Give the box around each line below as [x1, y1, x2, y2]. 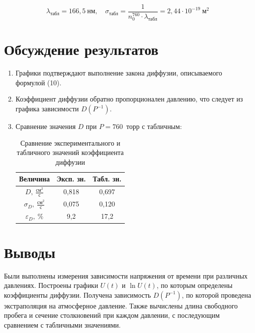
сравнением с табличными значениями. [4, 320, 121, 330]
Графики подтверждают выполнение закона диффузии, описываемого [15, 68, 223, 78]
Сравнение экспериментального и [20, 137, 120, 148]
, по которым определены [156, 280, 233, 290]
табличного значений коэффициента [17, 147, 124, 157]
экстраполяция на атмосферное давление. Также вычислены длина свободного [4, 300, 238, 310]
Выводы [4, 242, 56, 262]
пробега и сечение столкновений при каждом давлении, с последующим [4, 310, 220, 320]
